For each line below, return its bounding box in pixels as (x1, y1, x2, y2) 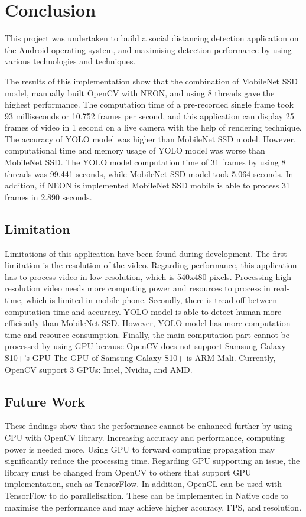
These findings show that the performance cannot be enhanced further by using (5, 420, 292, 432)
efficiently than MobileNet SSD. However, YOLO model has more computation (5, 317, 291, 329)
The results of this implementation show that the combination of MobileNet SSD (5, 74, 298, 87)
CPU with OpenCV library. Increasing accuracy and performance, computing (5, 431, 285, 443)
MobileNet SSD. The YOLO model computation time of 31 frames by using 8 (5, 156, 286, 168)
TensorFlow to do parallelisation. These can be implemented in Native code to (5, 489, 288, 501)
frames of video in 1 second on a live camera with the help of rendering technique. (5, 121, 302, 134)
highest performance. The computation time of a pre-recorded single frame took (5, 98, 294, 110)
